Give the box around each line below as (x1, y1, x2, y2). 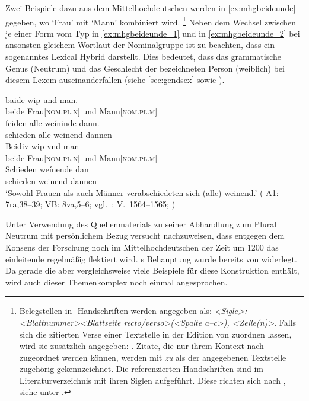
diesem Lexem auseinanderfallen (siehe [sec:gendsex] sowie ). (5, 73, 225, 86)
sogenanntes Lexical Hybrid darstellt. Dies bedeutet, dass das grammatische (5, 50, 282, 63)
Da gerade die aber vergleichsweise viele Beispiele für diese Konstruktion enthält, (5, 264, 300, 277)
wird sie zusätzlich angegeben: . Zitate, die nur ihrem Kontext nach (19, 339, 264, 352)
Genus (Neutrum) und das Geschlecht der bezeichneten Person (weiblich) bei (5, 62, 285, 74)
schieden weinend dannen (5, 174, 97, 187)
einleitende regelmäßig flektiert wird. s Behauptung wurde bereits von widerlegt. (5, 252, 297, 265)
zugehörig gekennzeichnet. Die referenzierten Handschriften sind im (19, 362, 264, 375)
